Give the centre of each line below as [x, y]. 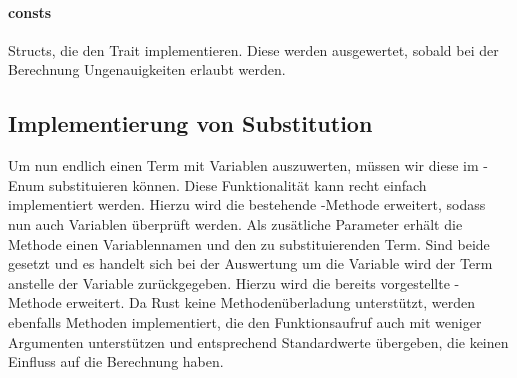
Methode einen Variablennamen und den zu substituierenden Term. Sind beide [249, 243]
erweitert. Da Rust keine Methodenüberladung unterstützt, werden [271, 302]
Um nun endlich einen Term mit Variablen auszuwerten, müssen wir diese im [243, 165]
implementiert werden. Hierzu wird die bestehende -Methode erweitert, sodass [247, 204]
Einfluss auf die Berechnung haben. [116, 361]
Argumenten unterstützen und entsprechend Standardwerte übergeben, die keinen [258, 341]
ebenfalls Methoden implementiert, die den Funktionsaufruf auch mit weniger [245, 321]
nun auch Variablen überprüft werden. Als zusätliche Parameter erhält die [235, 223]
